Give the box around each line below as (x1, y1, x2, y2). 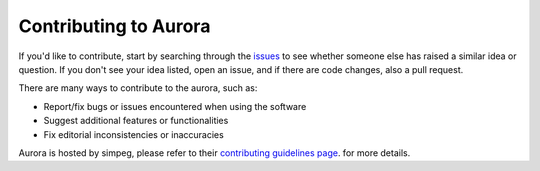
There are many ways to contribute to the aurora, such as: (18, 82, 258, 94)
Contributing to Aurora (18, 15, 211, 37)
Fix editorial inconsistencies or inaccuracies (43, 128, 224, 140)
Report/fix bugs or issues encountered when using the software (43, 100, 307, 112)
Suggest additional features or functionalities (43, 115, 229, 127)
